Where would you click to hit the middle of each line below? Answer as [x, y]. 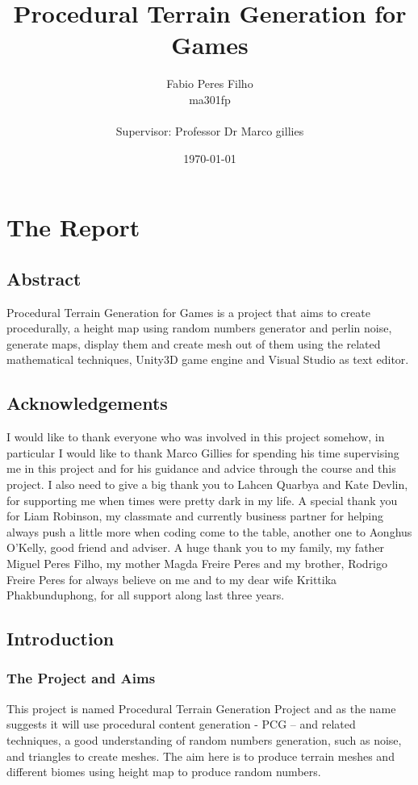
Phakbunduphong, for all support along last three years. [146, 595]
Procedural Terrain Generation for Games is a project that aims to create [188, 312]
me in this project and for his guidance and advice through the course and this [201, 468]
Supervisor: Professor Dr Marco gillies [210, 131]
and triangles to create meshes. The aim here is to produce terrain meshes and [201, 756]
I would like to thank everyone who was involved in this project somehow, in [196, 437]
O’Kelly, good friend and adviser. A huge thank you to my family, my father [196, 547]
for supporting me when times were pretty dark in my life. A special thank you [202, 500]
